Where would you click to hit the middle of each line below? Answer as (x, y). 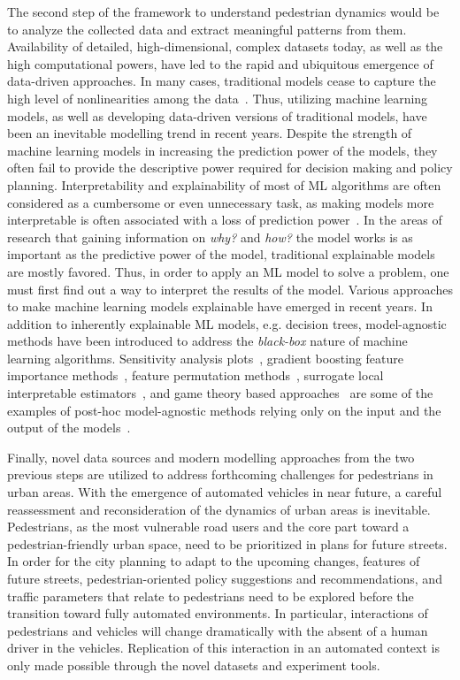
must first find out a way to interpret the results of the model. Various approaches (230, 289)
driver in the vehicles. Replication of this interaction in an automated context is (223, 648)
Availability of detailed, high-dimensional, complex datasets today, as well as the (225, 46)
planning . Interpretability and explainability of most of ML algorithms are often (224, 184)
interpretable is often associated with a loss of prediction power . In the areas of (225, 220)
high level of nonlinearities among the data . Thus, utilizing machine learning (218, 98)
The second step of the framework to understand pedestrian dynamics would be (223, 11)
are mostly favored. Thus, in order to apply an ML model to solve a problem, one (228, 271)
